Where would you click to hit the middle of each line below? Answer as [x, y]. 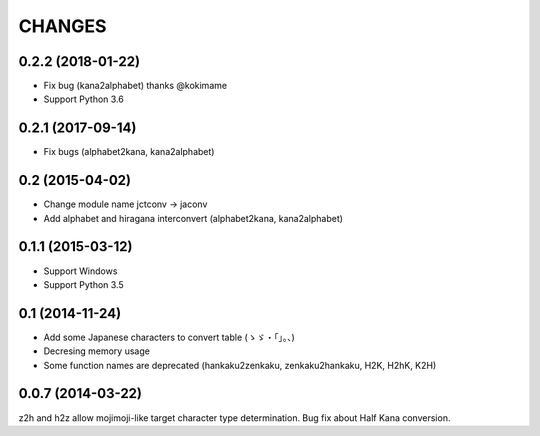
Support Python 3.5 [83, 284]
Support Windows [80, 271]
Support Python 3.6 [83, 99]
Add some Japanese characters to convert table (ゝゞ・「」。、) [169, 337]
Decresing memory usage [96, 351]
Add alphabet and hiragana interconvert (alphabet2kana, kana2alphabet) [193, 218]
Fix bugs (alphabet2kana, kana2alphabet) [129, 152]
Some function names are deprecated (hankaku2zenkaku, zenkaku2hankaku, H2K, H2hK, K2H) [240, 365]
